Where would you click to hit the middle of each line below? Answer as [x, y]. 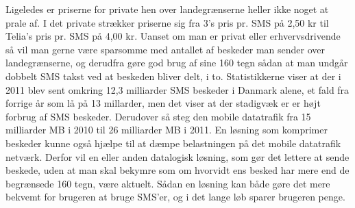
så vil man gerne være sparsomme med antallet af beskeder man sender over [166, 49]
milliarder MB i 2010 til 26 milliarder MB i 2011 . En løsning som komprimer [167, 130]
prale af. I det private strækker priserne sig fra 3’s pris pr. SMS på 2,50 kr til [167, 22]
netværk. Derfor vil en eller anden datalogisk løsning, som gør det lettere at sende [177, 156]
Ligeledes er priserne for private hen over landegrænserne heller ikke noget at [167, 9]
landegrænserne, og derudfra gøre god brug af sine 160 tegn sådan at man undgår [177, 63]
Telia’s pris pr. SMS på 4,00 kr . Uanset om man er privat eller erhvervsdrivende [173, 36]
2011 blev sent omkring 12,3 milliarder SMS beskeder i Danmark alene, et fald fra [177, 89]
